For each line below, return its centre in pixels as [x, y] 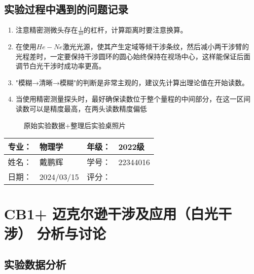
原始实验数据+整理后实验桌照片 [75, 125]
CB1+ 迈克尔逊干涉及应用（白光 [111, 214]
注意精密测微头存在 [47, 30]
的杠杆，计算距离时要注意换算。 [135, 30]
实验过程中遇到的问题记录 [66, 9]
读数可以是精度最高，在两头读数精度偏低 [81, 108]
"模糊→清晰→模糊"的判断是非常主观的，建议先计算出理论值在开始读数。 [132, 82]
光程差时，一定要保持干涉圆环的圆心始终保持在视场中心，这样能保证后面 [133, 56]
